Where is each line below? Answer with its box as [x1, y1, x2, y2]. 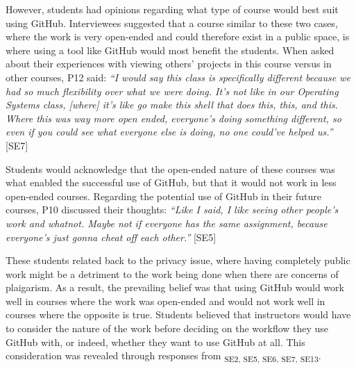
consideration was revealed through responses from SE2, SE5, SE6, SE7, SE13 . [6, 348, 321, 365]
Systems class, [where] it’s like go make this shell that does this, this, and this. [6, 97, 338, 112]
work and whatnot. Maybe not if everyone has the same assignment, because [6, 215, 328, 230]
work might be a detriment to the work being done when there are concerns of [6, 266, 339, 281]
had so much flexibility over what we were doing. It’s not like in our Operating [6, 83, 339, 98]
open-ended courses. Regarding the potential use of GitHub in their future [6, 188, 321, 203]
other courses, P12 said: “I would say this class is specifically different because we [6, 69, 350, 84]
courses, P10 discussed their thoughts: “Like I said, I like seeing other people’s [6, 202, 339, 217]
